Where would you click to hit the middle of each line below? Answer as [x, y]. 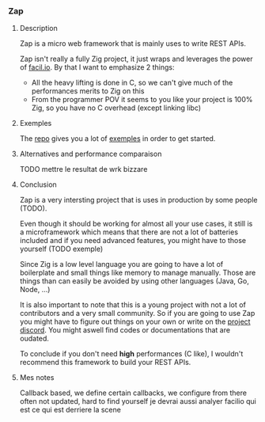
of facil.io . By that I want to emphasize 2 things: [97, 67]
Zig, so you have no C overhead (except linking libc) [116, 108]
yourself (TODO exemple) [61, 249]
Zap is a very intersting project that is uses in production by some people [138, 200]
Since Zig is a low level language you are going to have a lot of [121, 264]
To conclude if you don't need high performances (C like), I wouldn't [131, 354]
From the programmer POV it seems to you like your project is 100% [142, 100]
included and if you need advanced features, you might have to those [133, 241]
